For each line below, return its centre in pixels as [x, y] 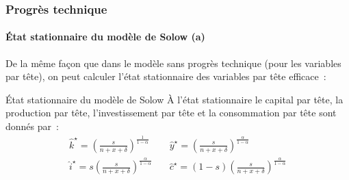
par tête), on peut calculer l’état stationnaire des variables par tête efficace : [166, 76]
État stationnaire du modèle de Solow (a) [105, 37]
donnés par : [32, 126]
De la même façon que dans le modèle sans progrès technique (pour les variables [173, 63]
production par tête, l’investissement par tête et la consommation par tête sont [171, 113]
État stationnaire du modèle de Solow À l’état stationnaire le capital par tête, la [174, 99]
